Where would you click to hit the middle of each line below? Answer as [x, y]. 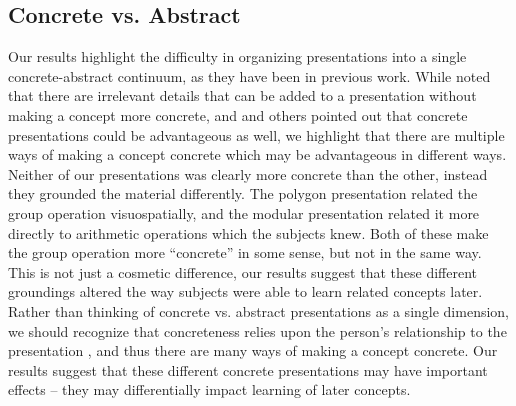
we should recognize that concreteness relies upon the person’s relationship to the [257, 330]
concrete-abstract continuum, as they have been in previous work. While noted [249, 75]
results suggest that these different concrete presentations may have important [248, 369]
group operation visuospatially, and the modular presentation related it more [244, 212]
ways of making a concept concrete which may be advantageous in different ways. [257, 154]
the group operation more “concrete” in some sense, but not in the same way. [245, 252]
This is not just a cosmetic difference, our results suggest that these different [242, 271]
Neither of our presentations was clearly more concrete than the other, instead [248, 173]
